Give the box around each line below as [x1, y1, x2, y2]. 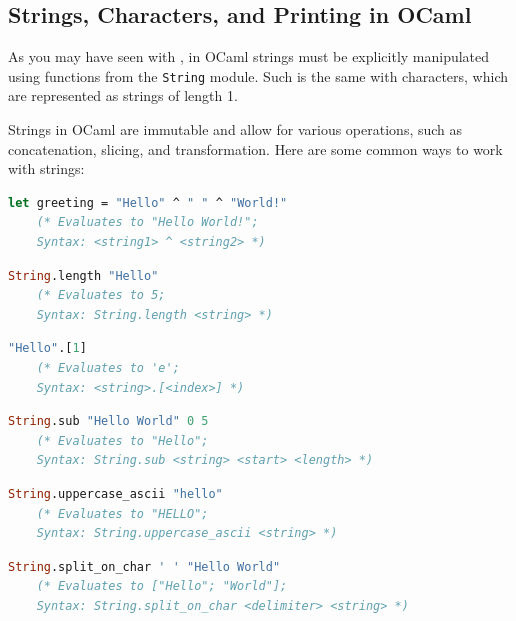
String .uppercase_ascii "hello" [8, 486, 223, 501]
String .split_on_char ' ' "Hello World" [8, 559, 281, 574]
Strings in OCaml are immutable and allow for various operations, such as [8, 119, 463, 140]
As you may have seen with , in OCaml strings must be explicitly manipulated [8, 46, 490, 67]
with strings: [8, 158, 85, 179]
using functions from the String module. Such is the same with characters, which [8, 65, 509, 86]
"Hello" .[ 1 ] [8, 341, 87, 356]
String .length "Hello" [8, 268, 159, 283]
